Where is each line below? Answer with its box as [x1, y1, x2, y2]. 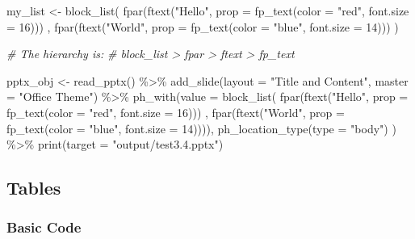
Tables [6, 175, 61, 200]
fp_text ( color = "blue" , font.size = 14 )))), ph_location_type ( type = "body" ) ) [6, 119, 396, 136]
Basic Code [6, 217, 82, 237]
